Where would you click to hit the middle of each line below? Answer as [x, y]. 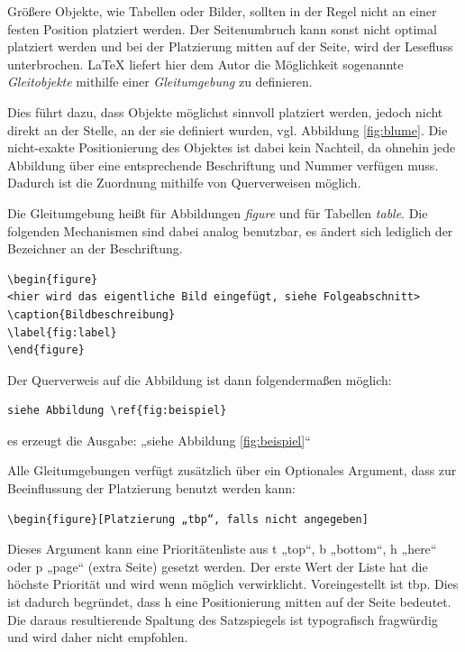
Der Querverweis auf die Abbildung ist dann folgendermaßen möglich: [200, 379]
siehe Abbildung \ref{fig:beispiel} [117, 411]
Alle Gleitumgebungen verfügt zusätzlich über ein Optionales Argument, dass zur [232, 470]
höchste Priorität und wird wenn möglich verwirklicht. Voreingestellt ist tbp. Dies [233, 584]
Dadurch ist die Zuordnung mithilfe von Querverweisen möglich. [184, 183]
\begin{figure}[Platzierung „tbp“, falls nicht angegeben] [188, 519]
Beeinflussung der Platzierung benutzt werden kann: [151, 488]
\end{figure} [46, 350]
